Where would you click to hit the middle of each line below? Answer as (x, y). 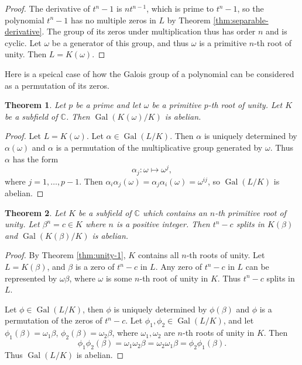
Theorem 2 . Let (35, 212)
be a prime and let (108, 105)
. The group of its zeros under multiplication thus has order (149, 31)
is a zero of (95, 267)
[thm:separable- (241, 20)
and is (277, 31)
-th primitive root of (250, 212)
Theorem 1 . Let (35, 105)
